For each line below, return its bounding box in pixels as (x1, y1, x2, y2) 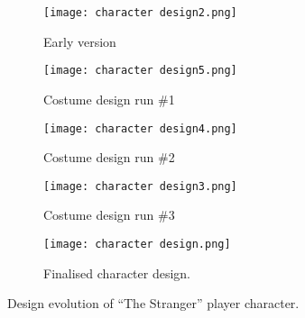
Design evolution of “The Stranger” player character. (7, 294, 300, 313)
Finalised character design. (43, 263, 190, 282)
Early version (43, 32, 116, 50)
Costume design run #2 (43, 148, 175, 167)
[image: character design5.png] (43, 64, 237, 77)
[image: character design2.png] (43, 6, 237, 19)
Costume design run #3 (43, 205, 175, 224)
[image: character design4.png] (43, 122, 237, 135)
